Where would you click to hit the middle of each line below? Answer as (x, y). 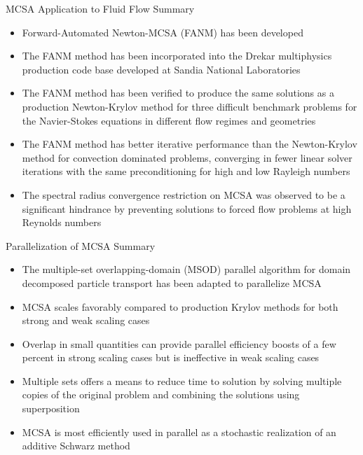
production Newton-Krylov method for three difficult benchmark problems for (190, 106)
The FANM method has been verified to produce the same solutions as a (178, 93)
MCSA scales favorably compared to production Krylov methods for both (180, 306)
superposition (51, 408)
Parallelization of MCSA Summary (81, 245)
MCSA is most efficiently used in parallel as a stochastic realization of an (179, 432)
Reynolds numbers (62, 222)
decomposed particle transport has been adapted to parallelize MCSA (172, 282)
